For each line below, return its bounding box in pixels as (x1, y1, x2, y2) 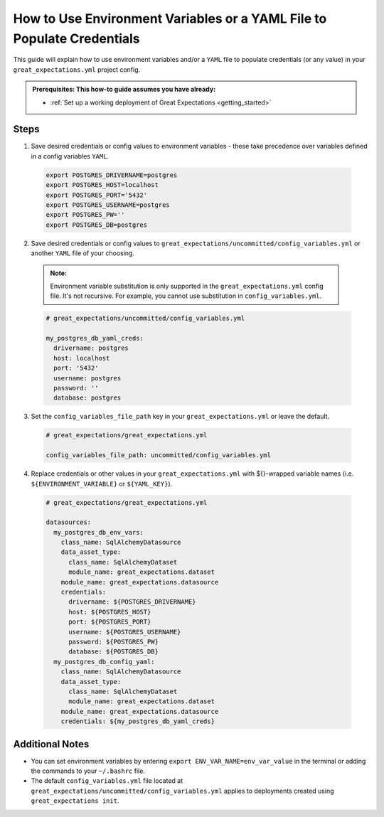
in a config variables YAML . (31, 151, 110, 160)
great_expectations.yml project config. (13, 65, 141, 74)
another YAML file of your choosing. (31, 249, 135, 257)
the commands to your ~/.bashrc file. (31, 767, 146, 775)
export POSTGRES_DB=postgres (46, 220, 148, 229)
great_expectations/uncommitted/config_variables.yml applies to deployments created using (31, 786, 334, 795)
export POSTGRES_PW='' (46, 210, 125, 219)
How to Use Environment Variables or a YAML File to (13, 11, 327, 26)
